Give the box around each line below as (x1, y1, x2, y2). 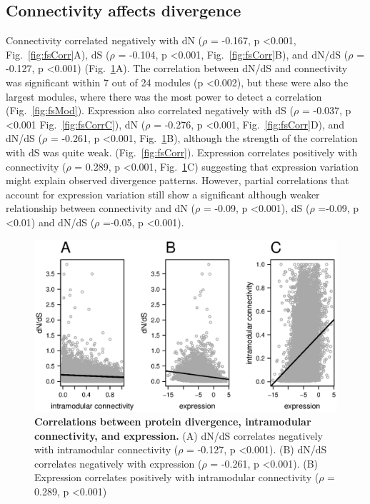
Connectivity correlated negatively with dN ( (6, 33, 203, 48)
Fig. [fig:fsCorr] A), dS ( (6, 46, 110, 61)
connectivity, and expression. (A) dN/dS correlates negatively (34, 428, 323, 443)
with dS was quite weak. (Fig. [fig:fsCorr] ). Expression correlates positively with (6, 144, 358, 159)
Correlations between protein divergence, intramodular (34, 414, 311, 429)
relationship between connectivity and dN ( (6, 201, 195, 216)
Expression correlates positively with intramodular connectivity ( (34, 470, 319, 485)
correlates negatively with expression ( (34, 455, 202, 470)
